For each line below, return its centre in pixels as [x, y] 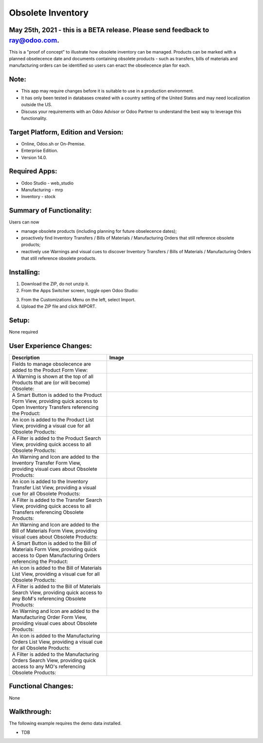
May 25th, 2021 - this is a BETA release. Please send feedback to [109, 30]
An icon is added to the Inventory [50, 482]
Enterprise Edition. [40, 150]
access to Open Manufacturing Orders [56, 556]
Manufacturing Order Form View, [49, 617]
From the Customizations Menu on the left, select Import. [78, 299]
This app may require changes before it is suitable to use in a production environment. [108, 91]
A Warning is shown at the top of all [53, 376]
